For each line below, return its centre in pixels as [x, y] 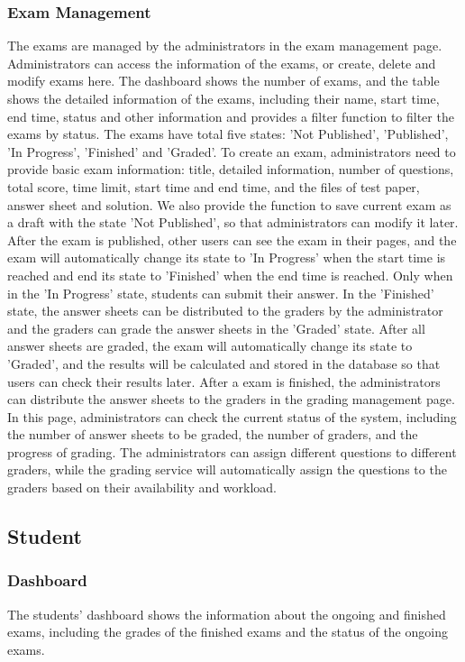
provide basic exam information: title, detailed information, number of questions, [231, 169]
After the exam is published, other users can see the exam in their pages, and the [232, 239]
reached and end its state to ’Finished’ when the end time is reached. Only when [230, 275]
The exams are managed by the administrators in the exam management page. [225, 46]
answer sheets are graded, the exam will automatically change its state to [210, 346]
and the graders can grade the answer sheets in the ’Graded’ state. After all [216, 328]
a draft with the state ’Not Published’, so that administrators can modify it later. [233, 222]
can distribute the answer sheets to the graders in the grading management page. [231, 399]
